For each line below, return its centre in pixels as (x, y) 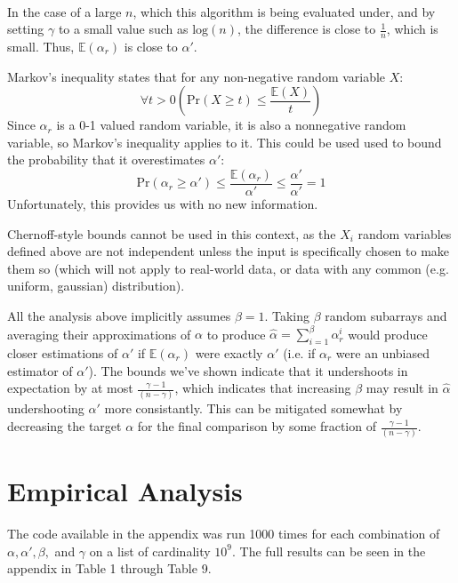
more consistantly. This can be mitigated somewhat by (253, 408)
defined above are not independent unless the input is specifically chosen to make (229, 251)
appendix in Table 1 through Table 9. (109, 568)
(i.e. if (299, 352)
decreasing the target (64, 426)
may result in (402, 388)
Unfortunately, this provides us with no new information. (163, 204)
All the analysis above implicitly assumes (119, 316)
